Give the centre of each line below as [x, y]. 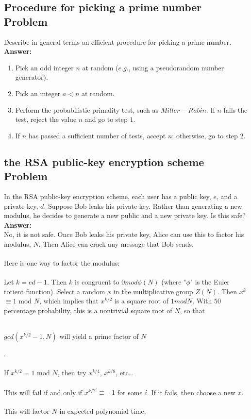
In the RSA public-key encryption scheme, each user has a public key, [108, 196]
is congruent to [97, 282]
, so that [192, 310]
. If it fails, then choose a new [191, 392]
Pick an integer [38, 93]
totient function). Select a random [55, 291]
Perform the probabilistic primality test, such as [87, 109]
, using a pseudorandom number [176, 67]
